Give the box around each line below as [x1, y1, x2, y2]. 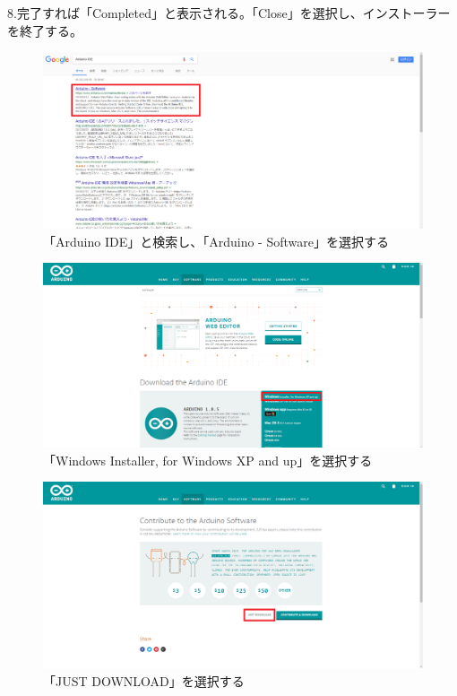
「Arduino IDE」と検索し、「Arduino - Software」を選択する [43, 231, 389, 250]
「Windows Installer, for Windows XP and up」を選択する [43, 450, 373, 469]
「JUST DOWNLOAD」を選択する [43, 672, 245, 691]
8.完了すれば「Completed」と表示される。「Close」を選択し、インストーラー [7, 4, 451, 22]
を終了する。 [7, 21, 82, 39]
